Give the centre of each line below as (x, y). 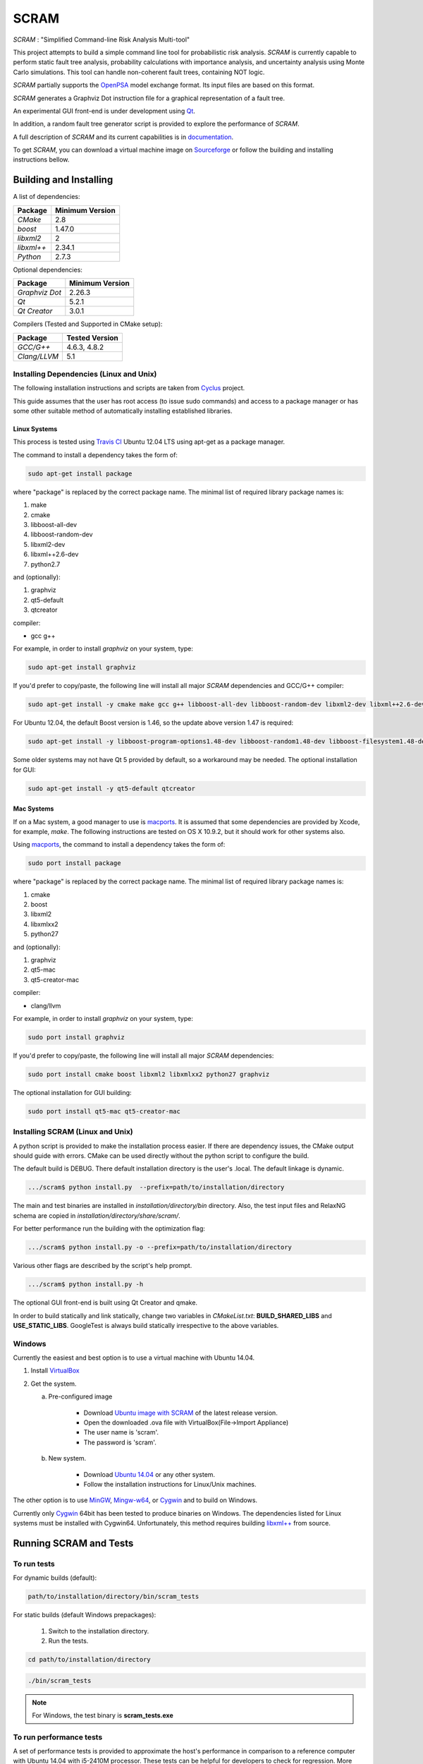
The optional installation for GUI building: (72, 1092)
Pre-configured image (80, 1396)
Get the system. (54, 1384)
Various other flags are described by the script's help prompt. (103, 1266)
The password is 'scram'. (120, 1442)
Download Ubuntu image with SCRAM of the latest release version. (180, 1413)
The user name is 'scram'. (121, 1432)
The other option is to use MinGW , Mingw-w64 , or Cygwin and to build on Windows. (135, 1500)
